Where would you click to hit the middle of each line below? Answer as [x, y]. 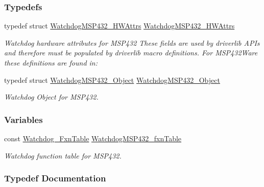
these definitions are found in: [51, 63]
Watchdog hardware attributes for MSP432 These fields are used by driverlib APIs [132, 42]
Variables [23, 119]
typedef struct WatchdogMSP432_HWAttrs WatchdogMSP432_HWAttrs [119, 26]
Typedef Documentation [55, 178]
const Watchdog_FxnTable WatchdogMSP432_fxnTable [93, 138]
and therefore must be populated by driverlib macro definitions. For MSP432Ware [131, 53]
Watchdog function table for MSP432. [63, 155]
